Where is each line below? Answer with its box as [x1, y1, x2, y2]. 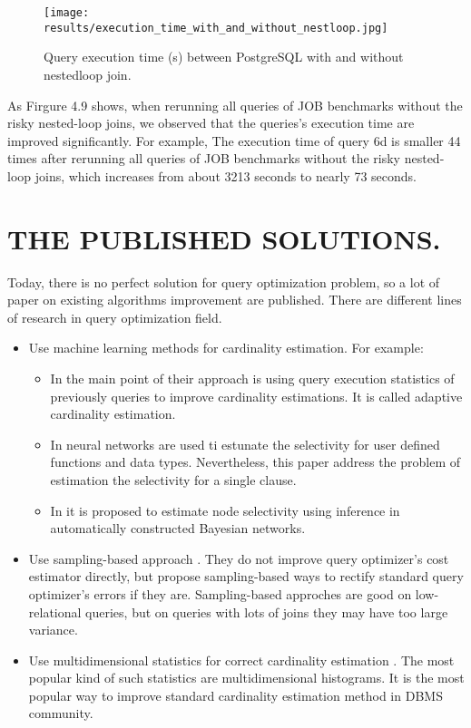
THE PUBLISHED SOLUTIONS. [7, 219, 441, 257]
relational [28, 602, 82, 621]
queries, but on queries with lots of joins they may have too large [85, 602, 448, 621]
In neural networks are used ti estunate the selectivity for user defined [50, 434, 440, 453]
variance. [28, 620, 78, 639]
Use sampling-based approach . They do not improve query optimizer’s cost [28, 548, 449, 568]
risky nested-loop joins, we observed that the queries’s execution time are [7, 113, 415, 132]
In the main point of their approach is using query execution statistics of [50, 368, 455, 387]
